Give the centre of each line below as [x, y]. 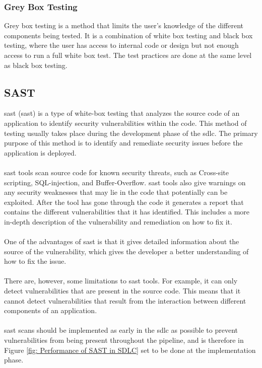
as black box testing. [36, 65]
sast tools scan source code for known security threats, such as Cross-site [116, 172]
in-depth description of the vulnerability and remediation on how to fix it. [118, 221]
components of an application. [51, 310]
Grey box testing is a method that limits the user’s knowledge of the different [124, 25]
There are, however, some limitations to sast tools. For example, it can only [121, 281]
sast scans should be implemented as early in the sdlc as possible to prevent [121, 330]
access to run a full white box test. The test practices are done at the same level [128, 55]
